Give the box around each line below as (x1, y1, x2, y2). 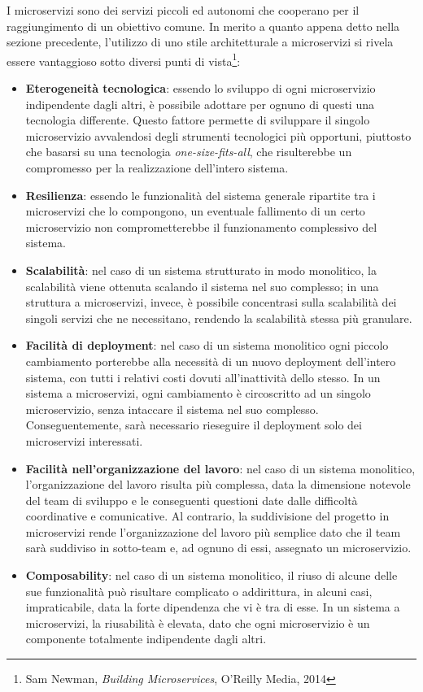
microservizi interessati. (25, 432, 143, 449)
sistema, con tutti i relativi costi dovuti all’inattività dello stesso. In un (25, 368, 381, 385)
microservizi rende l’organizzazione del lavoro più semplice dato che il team (25, 523, 401, 540)
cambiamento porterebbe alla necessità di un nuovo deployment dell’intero (25, 352, 396, 369)
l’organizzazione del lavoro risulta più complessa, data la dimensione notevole (25, 476, 411, 493)
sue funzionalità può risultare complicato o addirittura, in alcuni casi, (25, 582, 373, 599)
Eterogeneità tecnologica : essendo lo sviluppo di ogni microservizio (25, 80, 376, 97)
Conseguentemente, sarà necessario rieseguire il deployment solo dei (25, 416, 362, 433)
